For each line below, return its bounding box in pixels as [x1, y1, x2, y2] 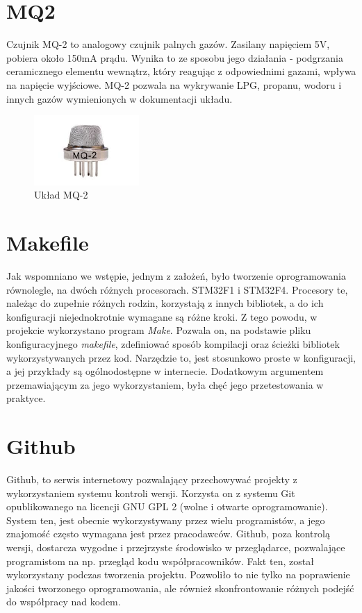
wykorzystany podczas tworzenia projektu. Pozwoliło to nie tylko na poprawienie [6, 567, 350, 582]
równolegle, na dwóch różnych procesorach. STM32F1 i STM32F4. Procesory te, [6, 282, 348, 296]
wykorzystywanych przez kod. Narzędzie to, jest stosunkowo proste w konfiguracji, [6, 350, 356, 364]
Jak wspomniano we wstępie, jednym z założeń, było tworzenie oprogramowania [6, 269, 346, 283]
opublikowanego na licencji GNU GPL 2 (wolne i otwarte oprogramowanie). [6, 499, 328, 514]
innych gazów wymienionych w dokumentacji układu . [6, 91, 233, 106]
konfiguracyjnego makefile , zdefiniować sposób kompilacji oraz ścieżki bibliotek [6, 336, 340, 351]
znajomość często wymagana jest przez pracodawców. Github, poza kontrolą [6, 526, 330, 541]
